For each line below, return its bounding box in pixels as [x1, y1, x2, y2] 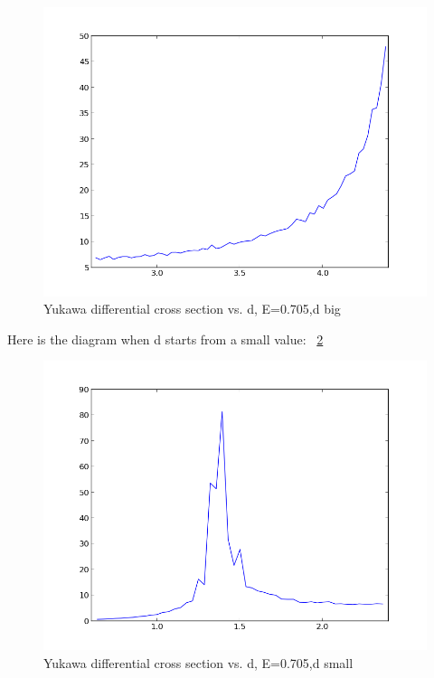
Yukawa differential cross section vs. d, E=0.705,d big [43, 299, 341, 318]
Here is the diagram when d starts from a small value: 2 [7, 329, 324, 348]
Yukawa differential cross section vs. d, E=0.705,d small [43, 653, 354, 672]
